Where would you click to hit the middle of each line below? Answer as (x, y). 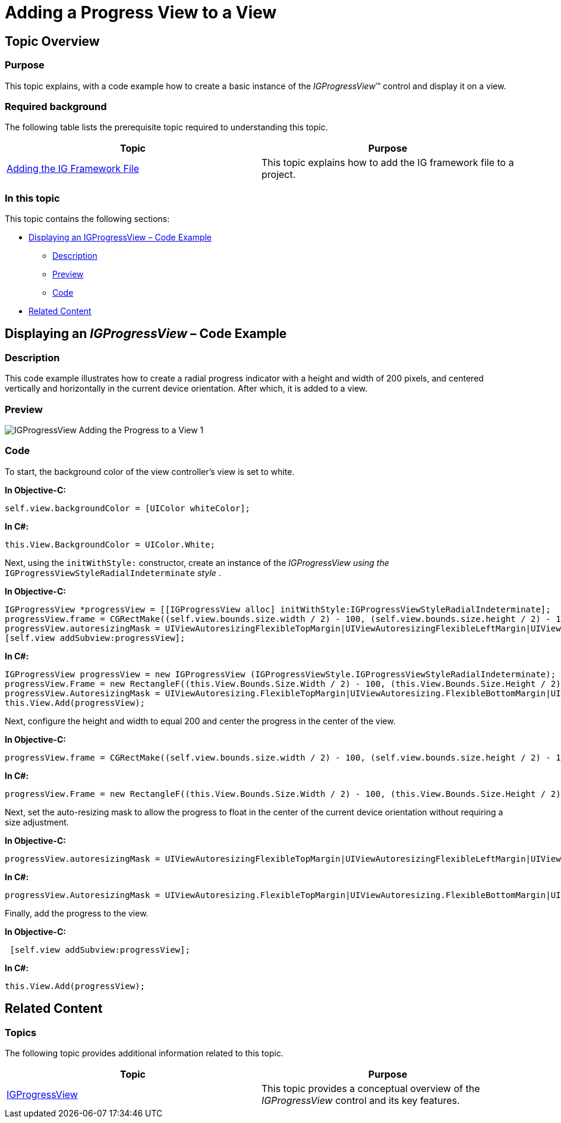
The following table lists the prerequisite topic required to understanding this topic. (166, 127)
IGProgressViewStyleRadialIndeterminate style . (113, 573)
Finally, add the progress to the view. (77, 913)
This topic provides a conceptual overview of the (371, 1088)
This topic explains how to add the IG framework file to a (388, 163)
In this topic (32, 198)
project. (279, 175)
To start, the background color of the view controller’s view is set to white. (150, 471)
